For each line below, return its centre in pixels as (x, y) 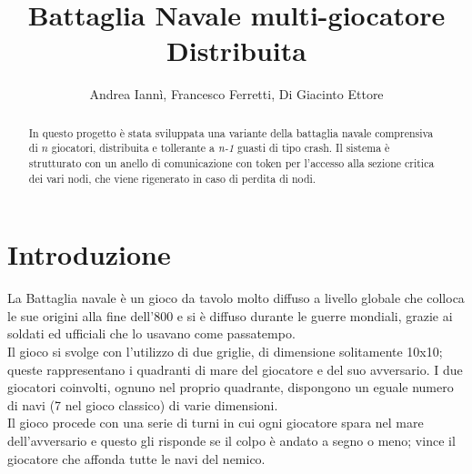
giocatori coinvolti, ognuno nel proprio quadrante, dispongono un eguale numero (231, 387)
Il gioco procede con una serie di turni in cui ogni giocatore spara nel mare (216, 423)
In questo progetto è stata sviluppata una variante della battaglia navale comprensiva (231, 132)
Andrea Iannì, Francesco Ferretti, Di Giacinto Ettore (236, 94)
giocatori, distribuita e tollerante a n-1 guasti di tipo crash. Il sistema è (221, 148)
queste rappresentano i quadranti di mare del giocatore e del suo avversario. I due (235, 369)
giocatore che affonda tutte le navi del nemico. (136, 458)
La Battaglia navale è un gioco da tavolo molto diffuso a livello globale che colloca (236, 298)
